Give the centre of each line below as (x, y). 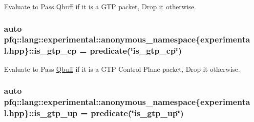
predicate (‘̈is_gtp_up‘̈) (137, 113)
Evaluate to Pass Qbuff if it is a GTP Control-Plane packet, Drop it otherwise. (122, 69)
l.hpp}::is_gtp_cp (40, 51)
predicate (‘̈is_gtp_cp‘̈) (136, 51)
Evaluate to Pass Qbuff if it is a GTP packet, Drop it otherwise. (100, 6)
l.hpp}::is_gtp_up (41, 113)
